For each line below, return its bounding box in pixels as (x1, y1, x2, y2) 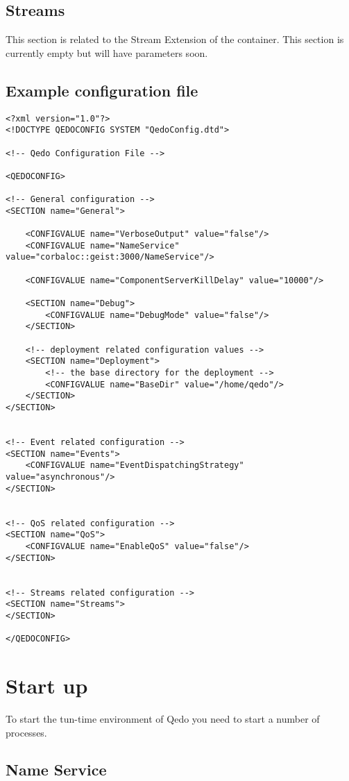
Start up (6, 671, 88, 699)
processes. (6, 725, 47, 739)
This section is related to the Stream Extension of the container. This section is (6, 32, 344, 47)
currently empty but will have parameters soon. (6, 45, 208, 60)
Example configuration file (6, 79, 198, 101)
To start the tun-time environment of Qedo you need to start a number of (6, 711, 320, 725)
